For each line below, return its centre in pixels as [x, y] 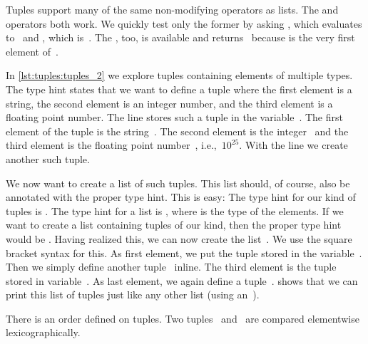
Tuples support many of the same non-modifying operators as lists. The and [172, 9]
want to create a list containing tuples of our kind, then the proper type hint [174, 225]
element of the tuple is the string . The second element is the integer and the [177, 131]
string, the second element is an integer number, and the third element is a [169, 103]
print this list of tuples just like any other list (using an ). [133, 295]
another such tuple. [48, 158]
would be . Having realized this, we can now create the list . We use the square [179, 238]
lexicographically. [43, 332]
